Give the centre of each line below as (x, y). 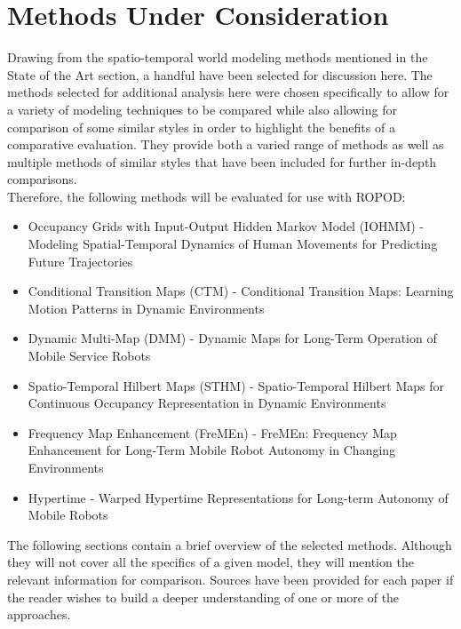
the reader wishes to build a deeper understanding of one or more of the (203, 597)
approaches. (39, 614)
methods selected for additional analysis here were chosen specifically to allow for (228, 92)
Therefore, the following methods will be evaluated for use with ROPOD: (207, 196)
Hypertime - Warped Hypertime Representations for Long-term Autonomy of (238, 497)
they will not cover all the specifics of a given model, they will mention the (211, 562)
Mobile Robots (68, 515)
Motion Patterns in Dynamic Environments (146, 308)
